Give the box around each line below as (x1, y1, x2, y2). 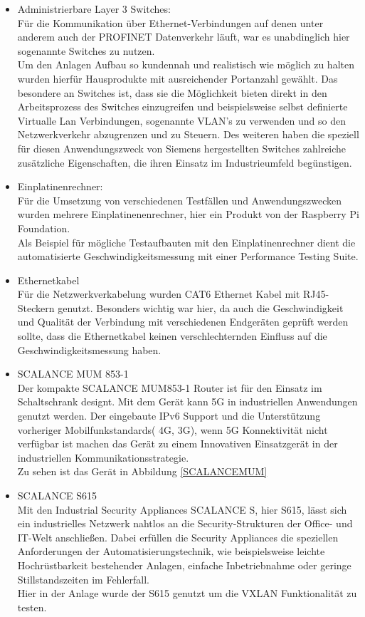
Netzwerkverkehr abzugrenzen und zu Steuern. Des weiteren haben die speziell (17, 127, 359, 142)
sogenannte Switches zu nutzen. (17, 43, 155, 58)
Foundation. (17, 220, 70, 235)
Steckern (17, 300, 55, 315)
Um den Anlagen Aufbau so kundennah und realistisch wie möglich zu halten (17, 57, 354, 72)
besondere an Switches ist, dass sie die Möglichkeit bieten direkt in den (17, 85, 327, 100)
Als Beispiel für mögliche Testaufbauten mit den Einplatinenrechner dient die (17, 234, 356, 249)
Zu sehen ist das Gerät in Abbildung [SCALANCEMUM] (17, 464, 268, 479)
